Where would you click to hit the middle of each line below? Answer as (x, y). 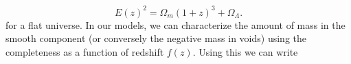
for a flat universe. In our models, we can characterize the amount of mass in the (175, 24)
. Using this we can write (245, 51)
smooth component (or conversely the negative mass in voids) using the (156, 38)
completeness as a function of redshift (85, 51)
